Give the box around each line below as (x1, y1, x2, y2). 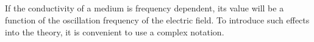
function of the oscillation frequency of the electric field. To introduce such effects (5, 13, 310, 26)
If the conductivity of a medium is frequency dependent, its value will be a (5, 2, 284, 14)
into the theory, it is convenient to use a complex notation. (5, 25, 224, 38)
